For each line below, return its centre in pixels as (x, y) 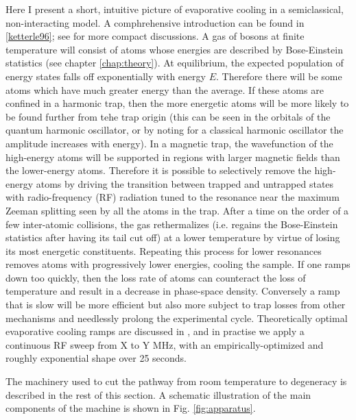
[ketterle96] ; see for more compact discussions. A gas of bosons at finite (155, 36)
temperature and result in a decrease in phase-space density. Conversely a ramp (173, 291)
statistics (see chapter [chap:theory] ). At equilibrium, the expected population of (175, 63)
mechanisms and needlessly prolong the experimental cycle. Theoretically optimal (177, 318)
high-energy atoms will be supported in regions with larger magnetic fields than (173, 157)
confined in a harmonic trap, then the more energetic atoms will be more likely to (177, 103)
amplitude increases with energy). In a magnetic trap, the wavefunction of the (169, 143)
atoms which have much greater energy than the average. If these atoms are (165, 89)
